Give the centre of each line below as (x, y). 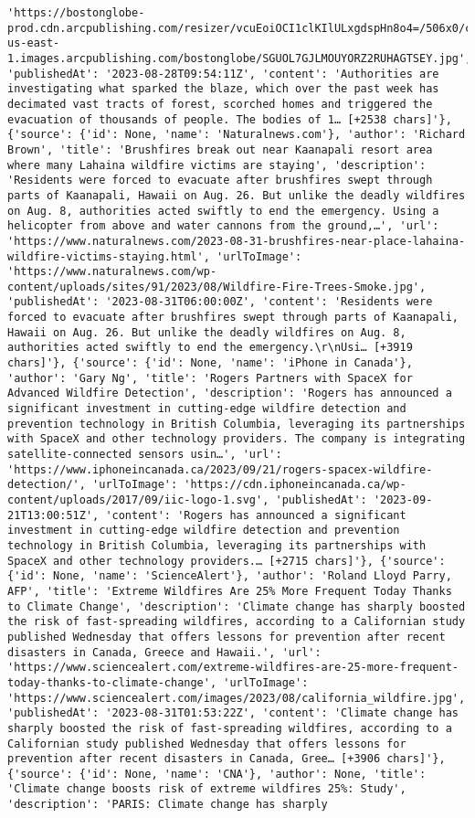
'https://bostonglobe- (76, 13)
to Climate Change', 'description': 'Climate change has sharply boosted (237, 606)
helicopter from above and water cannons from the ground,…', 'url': (223, 226)
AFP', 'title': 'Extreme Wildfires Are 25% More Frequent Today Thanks (230, 591)
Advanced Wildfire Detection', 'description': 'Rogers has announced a (230, 393)
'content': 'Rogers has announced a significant (256, 515)
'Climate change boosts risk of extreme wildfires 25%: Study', (207, 789)
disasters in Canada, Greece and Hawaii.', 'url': (164, 652)
